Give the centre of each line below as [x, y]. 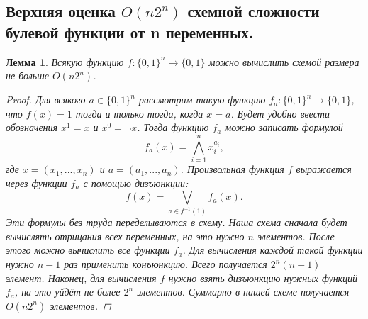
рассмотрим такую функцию [202, 100]
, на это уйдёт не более [67, 292]
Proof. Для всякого [46, 100]
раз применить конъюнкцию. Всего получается [166, 264]
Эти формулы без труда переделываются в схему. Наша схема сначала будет [177, 222]
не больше [27, 75]
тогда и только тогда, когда [139, 113]
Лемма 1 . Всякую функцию [65, 61]
